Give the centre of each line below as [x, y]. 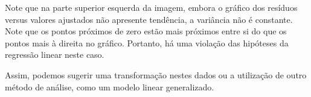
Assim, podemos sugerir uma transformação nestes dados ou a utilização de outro [156, 74]
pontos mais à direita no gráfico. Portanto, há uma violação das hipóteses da [147, 42]
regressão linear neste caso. [55, 55]
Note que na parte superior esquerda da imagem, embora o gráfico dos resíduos [151, 7]
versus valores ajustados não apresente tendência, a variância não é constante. [149, 19]
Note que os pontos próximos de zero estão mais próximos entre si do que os [146, 31]
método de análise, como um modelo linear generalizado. [110, 86]
